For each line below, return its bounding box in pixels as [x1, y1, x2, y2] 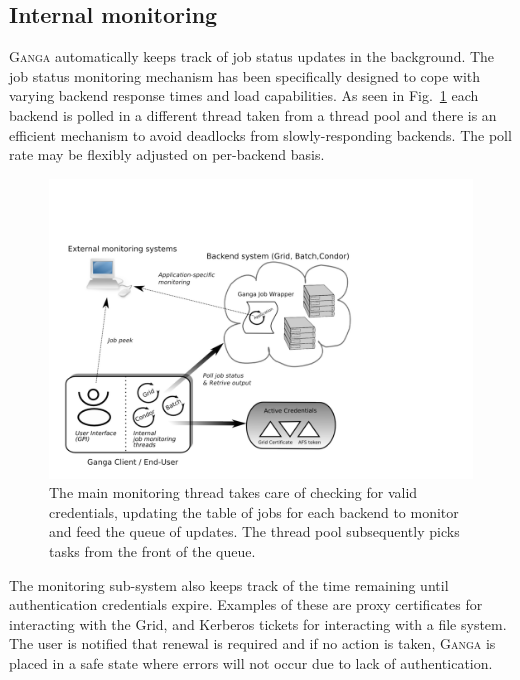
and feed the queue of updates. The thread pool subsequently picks [49, 521, 460, 542]
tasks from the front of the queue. [49, 540, 256, 561]
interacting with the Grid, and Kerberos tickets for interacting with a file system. [9, 613, 507, 634]
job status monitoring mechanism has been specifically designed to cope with [9, 65, 481, 86]
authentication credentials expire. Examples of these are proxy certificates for [9, 594, 483, 615]
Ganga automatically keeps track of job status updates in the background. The [9, 46, 495, 67]
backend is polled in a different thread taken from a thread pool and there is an [9, 104, 497, 125]
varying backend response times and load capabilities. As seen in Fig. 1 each [9, 85, 479, 106]
